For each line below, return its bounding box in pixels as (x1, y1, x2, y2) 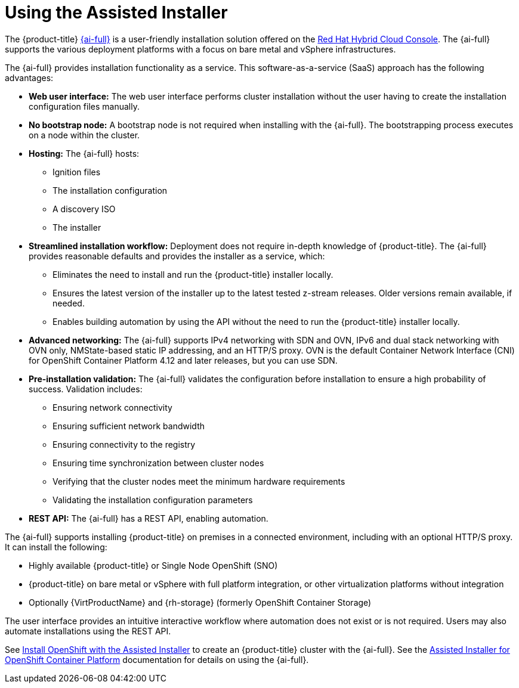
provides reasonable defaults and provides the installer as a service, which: (29, 250, 325, 261)
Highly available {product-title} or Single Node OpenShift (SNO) (29, 560, 278, 571)
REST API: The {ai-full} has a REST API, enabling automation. (29, 513, 268, 523)
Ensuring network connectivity (52, 402, 172, 413)
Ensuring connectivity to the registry (52, 439, 196, 450)
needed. (52, 297, 85, 308)
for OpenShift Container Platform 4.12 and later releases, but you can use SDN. (29, 355, 338, 365)
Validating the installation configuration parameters (52, 494, 253, 505)
